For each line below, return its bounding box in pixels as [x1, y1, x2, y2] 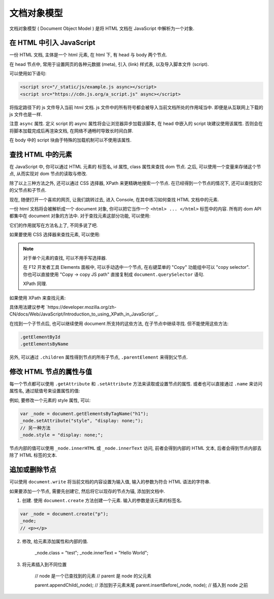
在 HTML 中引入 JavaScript [9, 39, 96, 47]
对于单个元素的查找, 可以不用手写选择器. [23, 255, 108, 261]
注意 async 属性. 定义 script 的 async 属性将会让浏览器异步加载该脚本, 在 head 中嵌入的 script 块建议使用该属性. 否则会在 [9, 121, 263, 127]
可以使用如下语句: [9, 71, 47, 77]
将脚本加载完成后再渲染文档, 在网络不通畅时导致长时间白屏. [9, 127, 134, 134]
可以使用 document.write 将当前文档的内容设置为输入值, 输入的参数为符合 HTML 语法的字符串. [9, 479, 211, 485]
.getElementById [20, 334, 61, 340]
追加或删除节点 [9, 466, 56, 474]
